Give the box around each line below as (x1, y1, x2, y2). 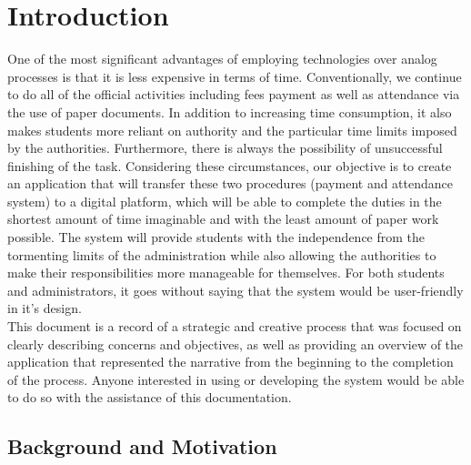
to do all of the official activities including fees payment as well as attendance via (7, 85, 460, 104)
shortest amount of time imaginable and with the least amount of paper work (7, 209, 439, 228)
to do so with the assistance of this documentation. (7, 388, 292, 407)
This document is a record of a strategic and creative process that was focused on (7, 317, 462, 336)
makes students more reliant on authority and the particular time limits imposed (7, 120, 457, 139)
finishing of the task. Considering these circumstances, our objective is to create (7, 156, 452, 175)
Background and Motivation (7, 432, 277, 460)
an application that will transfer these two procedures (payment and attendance (7, 174, 454, 193)
